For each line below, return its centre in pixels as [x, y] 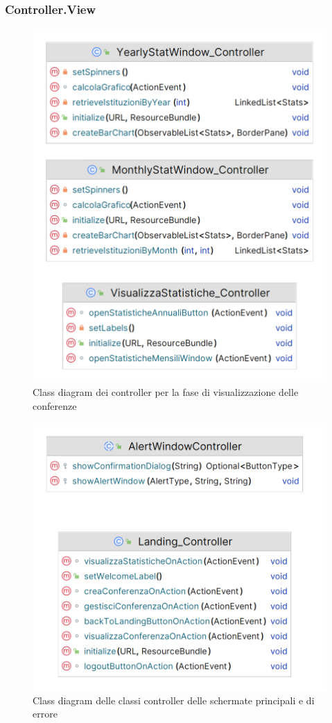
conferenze [55, 406]
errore [45, 714]
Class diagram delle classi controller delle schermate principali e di [174, 700]
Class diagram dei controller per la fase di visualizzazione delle [166, 392]
